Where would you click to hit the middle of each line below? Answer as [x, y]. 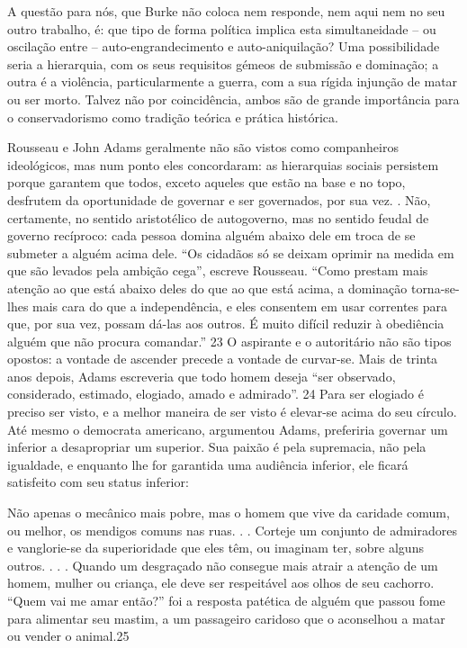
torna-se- [435, 288]
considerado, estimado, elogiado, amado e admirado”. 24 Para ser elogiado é [216, 394]
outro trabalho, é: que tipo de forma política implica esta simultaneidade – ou [222, 28]
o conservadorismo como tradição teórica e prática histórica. [173, 117]
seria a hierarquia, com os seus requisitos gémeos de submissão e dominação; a [223, 63]
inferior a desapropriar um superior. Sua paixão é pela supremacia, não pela [217, 447]
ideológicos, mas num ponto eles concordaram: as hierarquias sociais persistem [223, 164]
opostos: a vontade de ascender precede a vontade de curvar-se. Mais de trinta [223, 359]
